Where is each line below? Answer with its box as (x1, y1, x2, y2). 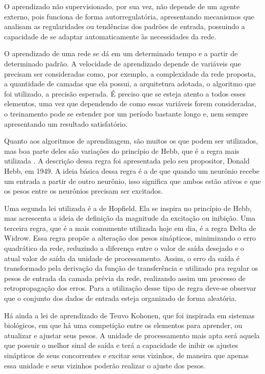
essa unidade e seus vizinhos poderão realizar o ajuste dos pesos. (4, 360, 206, 370)
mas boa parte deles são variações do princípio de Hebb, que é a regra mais (4, 145, 239, 156)
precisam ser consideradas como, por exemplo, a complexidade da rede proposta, (4, 68, 256, 79)
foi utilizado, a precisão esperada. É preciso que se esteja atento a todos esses (4, 88, 246, 99)
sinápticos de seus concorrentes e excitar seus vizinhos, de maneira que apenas (4, 350, 249, 360)
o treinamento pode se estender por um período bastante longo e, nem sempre (4, 108, 248, 119)
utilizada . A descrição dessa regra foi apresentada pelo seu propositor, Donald (4, 155, 250, 166)
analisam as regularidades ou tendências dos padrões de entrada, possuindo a (4, 21, 245, 32)
